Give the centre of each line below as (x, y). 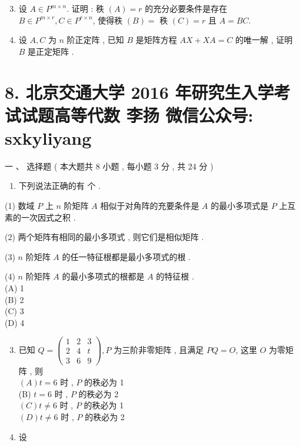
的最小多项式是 (240, 206)
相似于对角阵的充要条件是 (150, 206)
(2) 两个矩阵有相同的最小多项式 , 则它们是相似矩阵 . (104, 237)
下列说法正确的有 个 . (60, 186)
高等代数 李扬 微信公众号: (154, 114)
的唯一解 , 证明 (264, 40)
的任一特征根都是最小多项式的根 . (126, 256)
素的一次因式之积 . (40, 217)
